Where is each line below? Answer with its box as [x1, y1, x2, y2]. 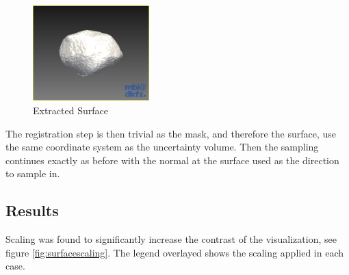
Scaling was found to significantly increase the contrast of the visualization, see [5, 232, 337, 246]
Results [5, 200, 59, 221]
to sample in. [5, 166, 60, 181]
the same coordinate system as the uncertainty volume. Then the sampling [5, 140, 319, 154]
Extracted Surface [33, 103, 108, 117]
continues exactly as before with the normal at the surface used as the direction [5, 153, 339, 167]
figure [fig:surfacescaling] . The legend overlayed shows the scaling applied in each [5, 245, 344, 259]
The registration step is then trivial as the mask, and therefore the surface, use [5, 126, 336, 140]
